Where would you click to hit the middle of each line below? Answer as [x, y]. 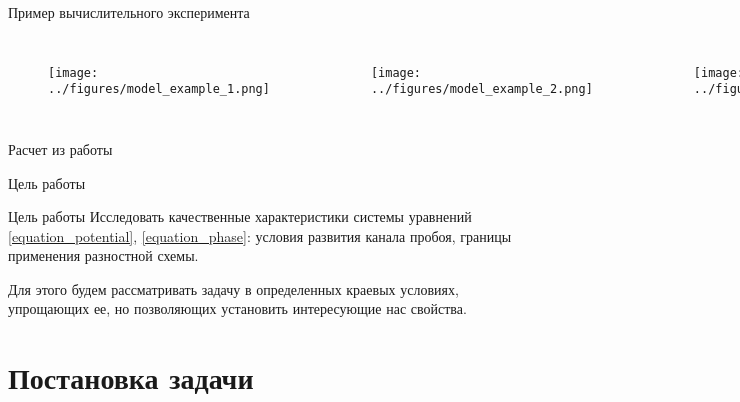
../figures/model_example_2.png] [481, 89]
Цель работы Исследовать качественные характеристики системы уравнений [240, 216]
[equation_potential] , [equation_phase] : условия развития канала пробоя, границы [260, 235]
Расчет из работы [60, 148]
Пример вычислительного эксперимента [129, 12]
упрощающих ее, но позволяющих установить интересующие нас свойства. [237, 308]
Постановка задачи [131, 377]
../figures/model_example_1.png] [159, 89]
